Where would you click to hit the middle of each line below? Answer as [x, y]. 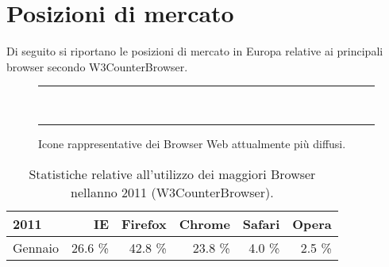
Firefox [144, 223]
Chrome [204, 223]
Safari [261, 223]
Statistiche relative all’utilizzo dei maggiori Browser [172, 174]
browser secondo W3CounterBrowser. [97, 66]
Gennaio [36, 247]
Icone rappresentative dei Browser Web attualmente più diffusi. [192, 143]
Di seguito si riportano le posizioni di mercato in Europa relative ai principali [195, 51]
